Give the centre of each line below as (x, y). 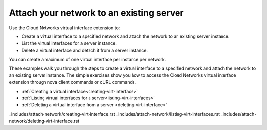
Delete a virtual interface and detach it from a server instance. (85, 50)
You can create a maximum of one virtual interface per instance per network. (88, 60)
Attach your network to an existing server (96, 13)
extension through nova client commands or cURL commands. (72, 82)
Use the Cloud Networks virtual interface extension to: (65, 28)
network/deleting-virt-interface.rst (44, 121)
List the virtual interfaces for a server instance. (69, 43)
